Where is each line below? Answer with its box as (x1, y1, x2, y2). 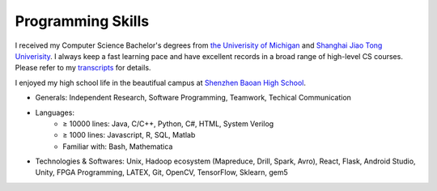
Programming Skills (15, 12, 150, 30)
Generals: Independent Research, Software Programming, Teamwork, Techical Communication (35, 93, 352, 103)
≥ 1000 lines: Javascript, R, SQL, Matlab (62, 130, 196, 140)
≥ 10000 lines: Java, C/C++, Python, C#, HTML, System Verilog (62, 118, 274, 129)
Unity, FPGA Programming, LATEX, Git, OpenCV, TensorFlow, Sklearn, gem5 (35, 168, 289, 177)
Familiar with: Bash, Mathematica (62, 142, 173, 151)
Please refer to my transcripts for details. (15, 63, 151, 73)
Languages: (35, 108, 74, 117)
